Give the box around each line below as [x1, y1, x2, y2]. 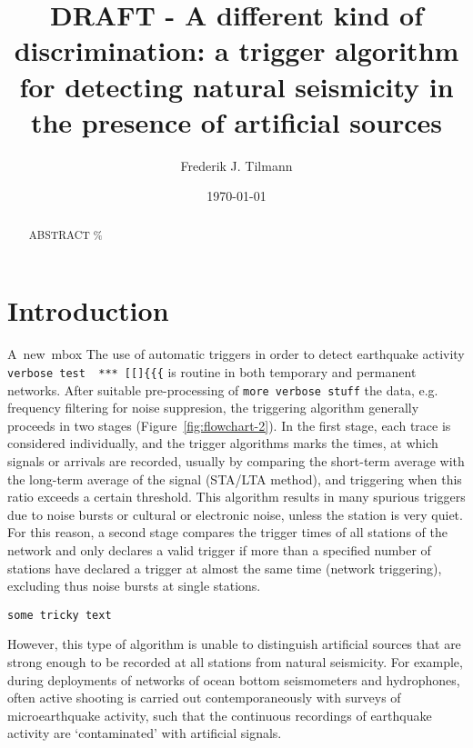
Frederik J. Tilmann [180, 155, 293, 175]
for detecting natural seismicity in [19, 67, 454, 105]
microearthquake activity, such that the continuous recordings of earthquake [7, 705, 432, 724]
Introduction [7, 292, 169, 329]
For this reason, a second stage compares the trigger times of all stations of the [7, 523, 448, 542]
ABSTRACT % [28, 226, 103, 242]
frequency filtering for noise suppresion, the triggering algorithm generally [7, 398, 419, 417]
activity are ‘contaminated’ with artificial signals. [7, 723, 282, 743]
